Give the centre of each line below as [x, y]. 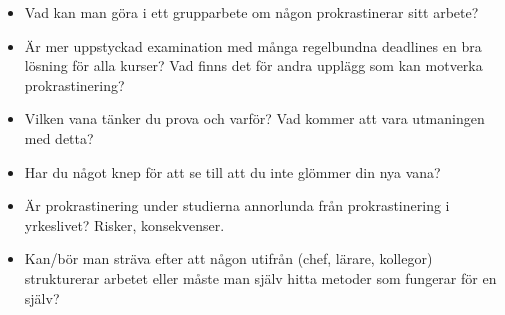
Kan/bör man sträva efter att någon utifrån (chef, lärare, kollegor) [228, 258]
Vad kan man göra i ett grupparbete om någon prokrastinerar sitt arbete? [251, 12]
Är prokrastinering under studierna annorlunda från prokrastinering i [237, 205]
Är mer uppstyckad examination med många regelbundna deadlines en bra [253, 45]
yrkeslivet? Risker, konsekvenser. [124, 224]
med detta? [59, 137]
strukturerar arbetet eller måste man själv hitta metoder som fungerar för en [260, 277]
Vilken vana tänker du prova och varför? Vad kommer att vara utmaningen [254, 118]
